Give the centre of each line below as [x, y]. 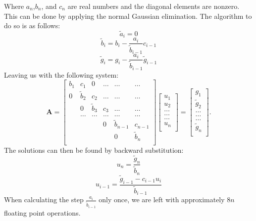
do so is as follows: [32, 25]
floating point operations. [42, 212]
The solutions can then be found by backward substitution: [94, 150]
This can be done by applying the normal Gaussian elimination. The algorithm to [128, 16]
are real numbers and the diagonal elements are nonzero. [154, 6]
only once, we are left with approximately [162, 199]
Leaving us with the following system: [61, 74]
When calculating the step [44, 199]
